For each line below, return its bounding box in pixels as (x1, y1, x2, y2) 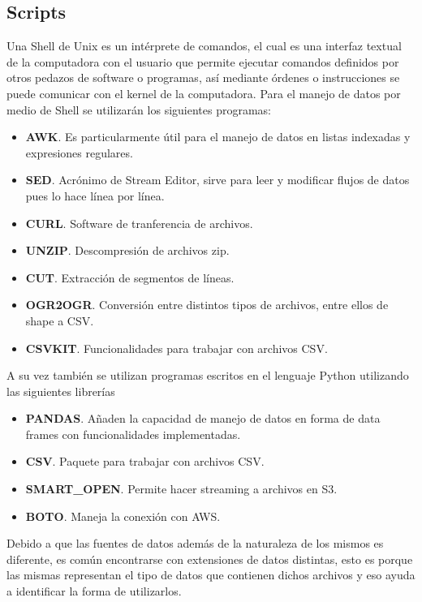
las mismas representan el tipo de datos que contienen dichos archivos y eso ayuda (6, 566, 416, 583)
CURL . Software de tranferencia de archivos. (25, 214, 253, 231)
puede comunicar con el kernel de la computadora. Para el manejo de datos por (6, 84, 401, 101)
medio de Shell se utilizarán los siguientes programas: (6, 101, 271, 118)
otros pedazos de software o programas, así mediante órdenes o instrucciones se (6, 69, 400, 86)
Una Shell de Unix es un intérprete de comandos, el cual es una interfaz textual (6, 37, 402, 54)
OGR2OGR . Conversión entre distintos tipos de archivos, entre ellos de (25, 296, 389, 313)
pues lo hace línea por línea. (25, 187, 165, 204)
